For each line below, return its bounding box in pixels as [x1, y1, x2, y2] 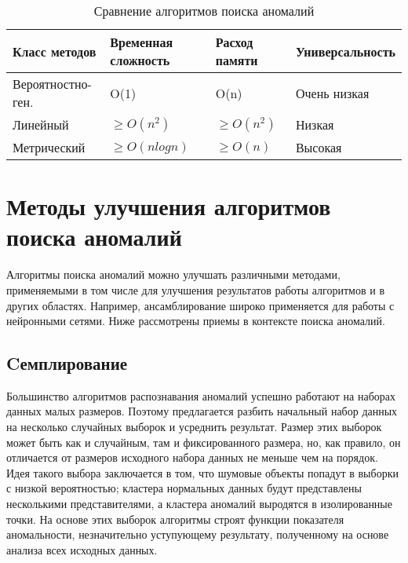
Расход [215, 33, 253, 51]
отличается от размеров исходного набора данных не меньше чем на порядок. [6, 449, 378, 466]
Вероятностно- [13, 75, 92, 93]
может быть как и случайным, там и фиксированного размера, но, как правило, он [6, 433, 401, 450]
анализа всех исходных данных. [6, 541, 158, 558]
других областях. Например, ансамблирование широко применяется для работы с [6, 297, 395, 313]
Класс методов [13, 42, 97, 60]
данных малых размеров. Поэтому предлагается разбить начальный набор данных [6, 403, 398, 419]
